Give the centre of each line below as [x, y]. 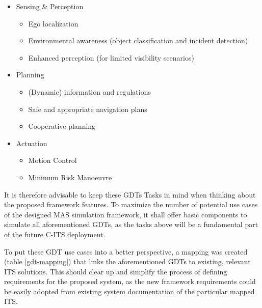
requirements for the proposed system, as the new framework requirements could [130, 281]
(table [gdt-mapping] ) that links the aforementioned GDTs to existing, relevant [127, 261]
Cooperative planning [62, 126]
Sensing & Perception [50, 6]
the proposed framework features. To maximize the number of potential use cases [131, 204]
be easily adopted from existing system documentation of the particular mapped [129, 291]
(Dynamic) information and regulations [89, 91]
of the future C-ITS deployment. [55, 234]
